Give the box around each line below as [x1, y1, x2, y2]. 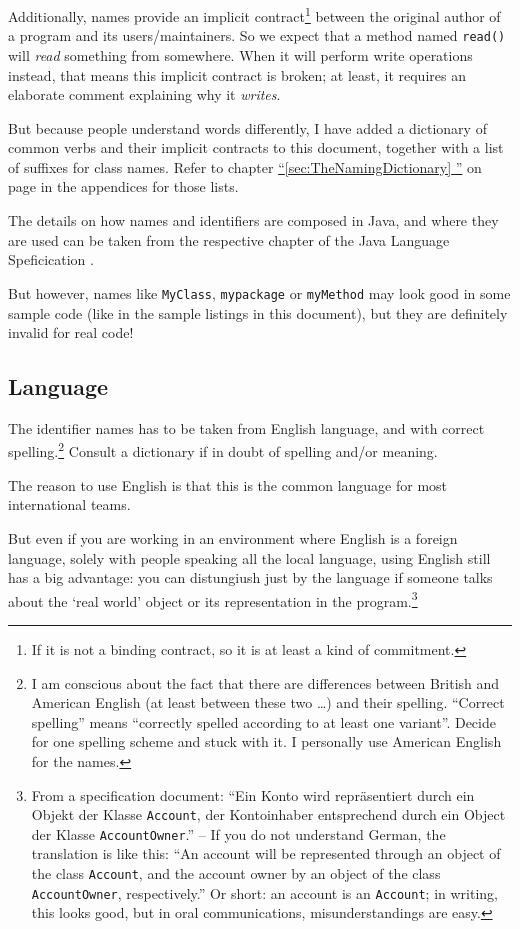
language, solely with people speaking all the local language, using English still [8, 547, 491, 568]
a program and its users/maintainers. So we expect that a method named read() [8, 25, 506, 46]
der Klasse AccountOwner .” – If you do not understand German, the [31, 823, 446, 844]
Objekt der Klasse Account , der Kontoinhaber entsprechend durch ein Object [31, 804, 506, 825]
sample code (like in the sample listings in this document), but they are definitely [8, 302, 508, 323]
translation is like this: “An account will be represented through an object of [31, 843, 501, 864]
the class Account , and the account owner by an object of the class [31, 863, 441, 884]
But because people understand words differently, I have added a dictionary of [8, 117, 487, 138]
